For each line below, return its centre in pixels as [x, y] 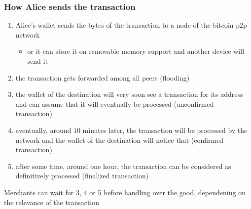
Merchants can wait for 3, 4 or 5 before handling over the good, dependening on [125, 192]
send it [37, 61]
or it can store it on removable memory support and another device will [136, 51]
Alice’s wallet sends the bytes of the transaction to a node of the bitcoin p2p [131, 25]
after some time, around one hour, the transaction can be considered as [123, 166]
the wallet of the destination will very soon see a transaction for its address [129, 94]
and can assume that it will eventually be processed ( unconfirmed [115, 104]
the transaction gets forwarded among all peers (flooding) [103, 77]
